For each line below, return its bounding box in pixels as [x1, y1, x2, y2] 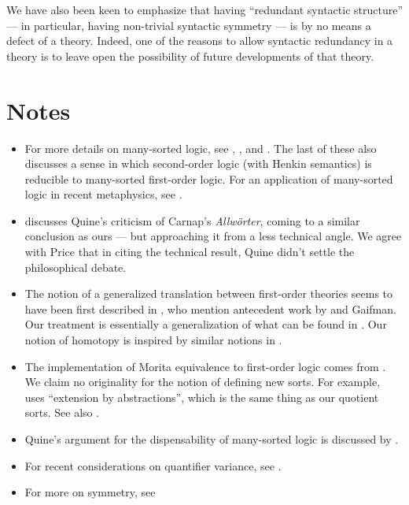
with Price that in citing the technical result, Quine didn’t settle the [24, 243, 355, 260]
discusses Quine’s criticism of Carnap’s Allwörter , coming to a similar [24, 212, 360, 228]
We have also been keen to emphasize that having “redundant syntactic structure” [6, 2, 403, 17]
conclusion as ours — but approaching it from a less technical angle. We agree [24, 228, 402, 244]
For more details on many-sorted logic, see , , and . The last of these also [24, 139, 377, 156]
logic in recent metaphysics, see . [24, 186, 182, 202]
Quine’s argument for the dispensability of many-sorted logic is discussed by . [24, 431, 399, 447]
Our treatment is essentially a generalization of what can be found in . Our [24, 316, 387, 332]
